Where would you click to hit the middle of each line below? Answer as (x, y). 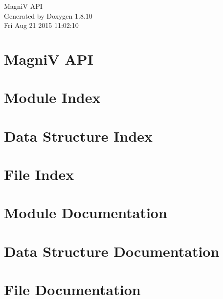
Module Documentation (86, 212)
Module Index (52, 97)
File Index (39, 174)
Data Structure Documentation (112, 251)
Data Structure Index (78, 136)
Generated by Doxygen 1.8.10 (48, 15)
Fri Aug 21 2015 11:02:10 (41, 25)
